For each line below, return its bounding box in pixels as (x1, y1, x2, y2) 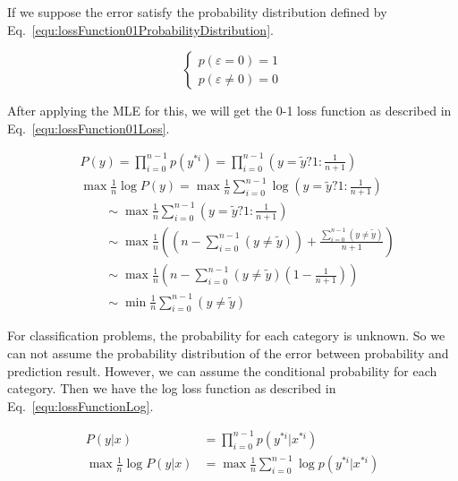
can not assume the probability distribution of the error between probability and (7, 343, 449, 362)
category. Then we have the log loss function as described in (7, 379, 336, 398)
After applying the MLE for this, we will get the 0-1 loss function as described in (7, 101, 452, 120)
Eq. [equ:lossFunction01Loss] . (7, 118, 170, 137)
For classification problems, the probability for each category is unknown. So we (7, 326, 445, 345)
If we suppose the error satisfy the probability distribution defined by (7, 3, 387, 21)
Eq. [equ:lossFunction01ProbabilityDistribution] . (7, 20, 274, 39)
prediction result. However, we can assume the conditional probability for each (7, 361, 437, 380)
